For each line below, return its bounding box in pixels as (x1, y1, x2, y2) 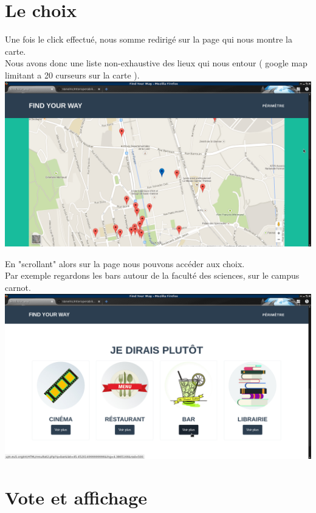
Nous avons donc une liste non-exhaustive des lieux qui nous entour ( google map (5, 57, 307, 69)
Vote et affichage (5, 485, 148, 510)
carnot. (5, 281, 31, 293)
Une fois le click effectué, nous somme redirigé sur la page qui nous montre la (5, 33, 292, 46)
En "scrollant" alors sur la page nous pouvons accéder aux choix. (5, 257, 245, 270)
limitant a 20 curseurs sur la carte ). (5, 68, 140, 81)
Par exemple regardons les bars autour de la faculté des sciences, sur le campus (5, 269, 300, 282)
